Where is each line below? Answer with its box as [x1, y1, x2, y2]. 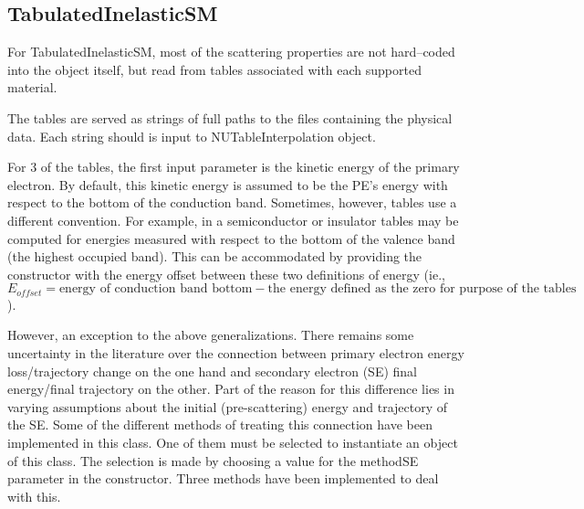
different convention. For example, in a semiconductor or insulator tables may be [7, 210, 459, 229]
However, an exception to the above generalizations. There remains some [7, 325, 414, 345]
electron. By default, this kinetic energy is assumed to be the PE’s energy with [7, 175, 448, 194]
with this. [7, 486, 61, 505]
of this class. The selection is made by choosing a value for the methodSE [7, 451, 419, 470]
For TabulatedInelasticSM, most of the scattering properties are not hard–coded [7, 42, 455, 61]
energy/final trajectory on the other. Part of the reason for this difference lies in [7, 379, 454, 398]
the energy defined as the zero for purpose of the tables [267, 282, 577, 296]
